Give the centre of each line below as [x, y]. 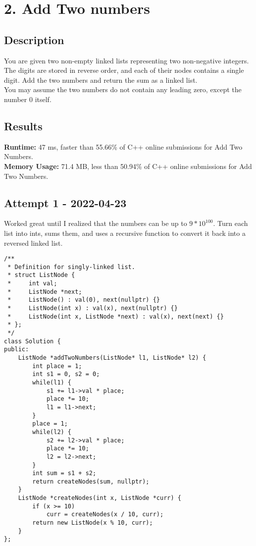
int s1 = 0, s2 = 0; [66, 374]
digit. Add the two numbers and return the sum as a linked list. [101, 80]
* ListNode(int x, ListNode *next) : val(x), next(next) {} [116, 316]
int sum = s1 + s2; [64, 473]
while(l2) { [52, 432]
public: [17, 350]
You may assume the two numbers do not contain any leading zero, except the [123, 89]
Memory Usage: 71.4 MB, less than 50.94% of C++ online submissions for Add [128, 166]
